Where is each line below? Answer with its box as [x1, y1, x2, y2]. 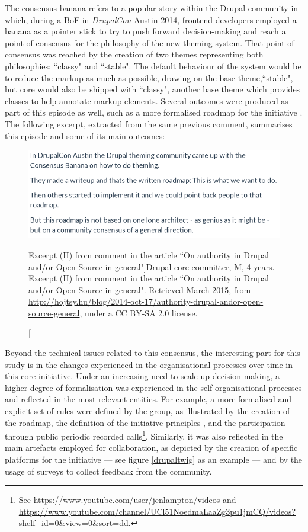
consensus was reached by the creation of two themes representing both [5, 48, 264, 60]
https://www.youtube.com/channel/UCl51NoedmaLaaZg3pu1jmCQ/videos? [18, 505, 296, 517]
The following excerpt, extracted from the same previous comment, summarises [5, 117, 293, 130]
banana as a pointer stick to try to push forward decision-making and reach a [5, 25, 286, 37]
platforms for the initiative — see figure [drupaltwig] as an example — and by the [5, 453, 303, 466]
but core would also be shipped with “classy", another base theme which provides [5, 83, 300, 95]
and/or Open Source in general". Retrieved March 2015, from [28, 283, 251, 296]
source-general [28, 306, 80, 319]
